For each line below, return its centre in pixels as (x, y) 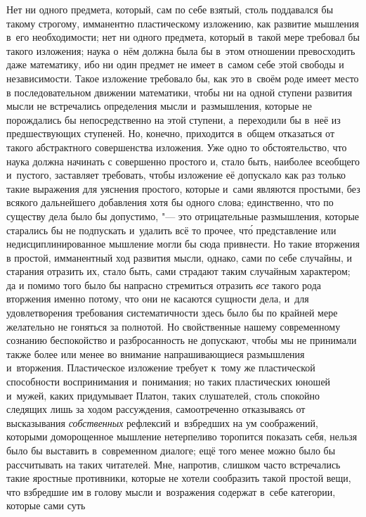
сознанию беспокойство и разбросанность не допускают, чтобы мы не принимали (182, 340)
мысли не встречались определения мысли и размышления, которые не (159, 106)
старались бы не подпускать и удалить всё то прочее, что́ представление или (171, 230)
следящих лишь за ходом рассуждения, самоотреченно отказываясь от (156, 409)
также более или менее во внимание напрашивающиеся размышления (156, 353)
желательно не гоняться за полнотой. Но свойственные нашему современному (174, 326)
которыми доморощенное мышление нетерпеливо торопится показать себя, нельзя (182, 436)
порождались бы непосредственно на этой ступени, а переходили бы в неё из (174, 119)
